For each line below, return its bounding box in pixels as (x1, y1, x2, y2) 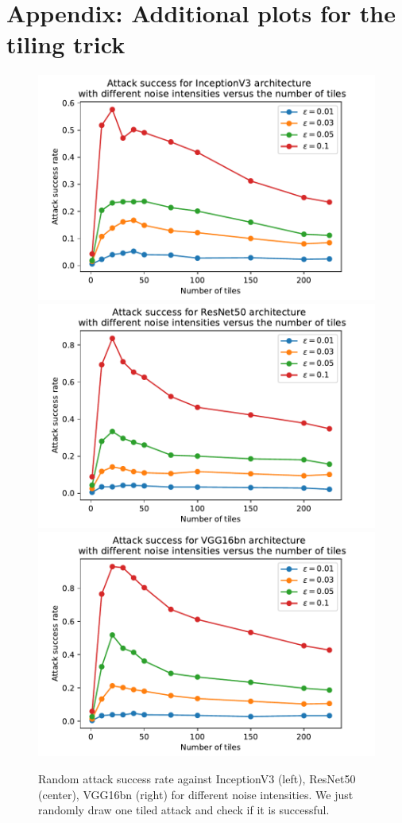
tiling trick (6, 28, 126, 60)
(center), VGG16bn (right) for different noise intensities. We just (38, 786, 354, 802)
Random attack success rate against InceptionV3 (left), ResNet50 (38, 771, 356, 787)
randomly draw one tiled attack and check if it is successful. (38, 802, 330, 818)
